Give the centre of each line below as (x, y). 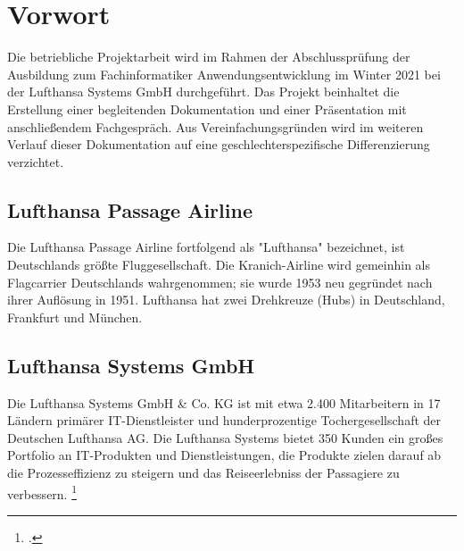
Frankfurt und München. (75, 317)
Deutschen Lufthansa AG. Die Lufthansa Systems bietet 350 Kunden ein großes (225, 437)
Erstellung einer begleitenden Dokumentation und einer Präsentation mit (207, 109)
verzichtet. (36, 161)
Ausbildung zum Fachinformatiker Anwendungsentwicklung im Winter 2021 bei (224, 74)
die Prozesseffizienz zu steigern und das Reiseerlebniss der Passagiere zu (203, 473)
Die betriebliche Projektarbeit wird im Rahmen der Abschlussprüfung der (209, 57)
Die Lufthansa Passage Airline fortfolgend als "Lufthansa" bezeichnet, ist (206, 247)
